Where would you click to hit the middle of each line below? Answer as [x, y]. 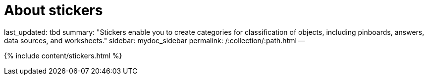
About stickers [53, 10]
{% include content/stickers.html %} [63, 55]
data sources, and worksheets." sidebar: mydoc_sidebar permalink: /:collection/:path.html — [155, 40]
